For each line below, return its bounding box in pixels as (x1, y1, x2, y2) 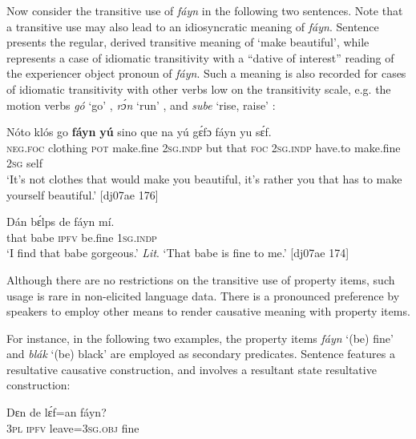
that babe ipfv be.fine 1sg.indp (6, 228, 157, 245)
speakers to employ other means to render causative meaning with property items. (6, 303, 410, 320)
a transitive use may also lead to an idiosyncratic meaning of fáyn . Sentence (6, 18, 379, 34)
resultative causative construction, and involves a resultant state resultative (6, 360, 377, 377)
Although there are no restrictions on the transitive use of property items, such (6, 271, 395, 288)
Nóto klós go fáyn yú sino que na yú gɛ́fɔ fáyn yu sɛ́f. (6, 123, 272, 140)
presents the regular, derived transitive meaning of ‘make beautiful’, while (6, 34, 370, 50)
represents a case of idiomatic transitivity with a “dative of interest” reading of (6, 49, 394, 66)
